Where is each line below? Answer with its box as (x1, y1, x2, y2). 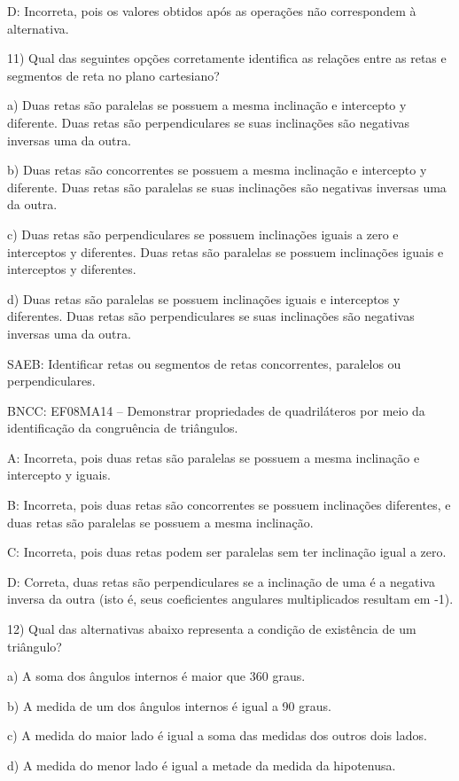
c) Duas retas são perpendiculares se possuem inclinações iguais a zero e (7, 224, 399, 243)
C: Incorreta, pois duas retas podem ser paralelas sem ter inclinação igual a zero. (7, 543, 447, 561)
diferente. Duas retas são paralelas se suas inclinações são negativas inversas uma (7, 177, 447, 196)
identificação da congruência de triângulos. (7, 418, 238, 437)
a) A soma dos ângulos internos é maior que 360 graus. (7, 667, 306, 685)
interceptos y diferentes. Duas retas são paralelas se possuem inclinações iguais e (7, 242, 444, 261)
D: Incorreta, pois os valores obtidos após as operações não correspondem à (7, 2, 416, 20)
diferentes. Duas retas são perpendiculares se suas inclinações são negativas (7, 307, 415, 325)
